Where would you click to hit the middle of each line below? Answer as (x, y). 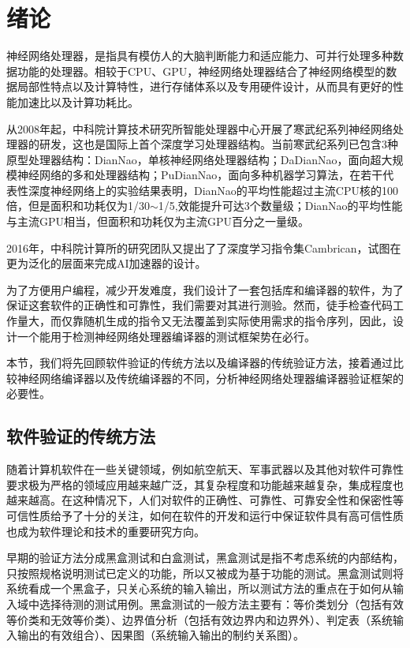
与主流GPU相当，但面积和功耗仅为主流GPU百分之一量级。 (158, 221)
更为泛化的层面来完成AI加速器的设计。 (106, 263)
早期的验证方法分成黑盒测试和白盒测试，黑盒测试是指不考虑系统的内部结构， (205, 558)
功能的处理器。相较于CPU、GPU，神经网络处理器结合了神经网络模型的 (201, 71)
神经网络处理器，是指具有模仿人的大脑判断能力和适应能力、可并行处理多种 (199, 56)
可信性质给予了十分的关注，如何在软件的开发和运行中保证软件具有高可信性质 (205, 515)
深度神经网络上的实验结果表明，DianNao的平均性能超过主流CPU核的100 (213, 190)
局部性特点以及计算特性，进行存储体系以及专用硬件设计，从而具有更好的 (205, 86)
